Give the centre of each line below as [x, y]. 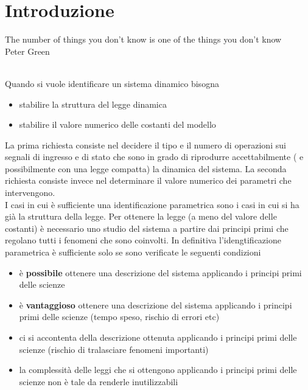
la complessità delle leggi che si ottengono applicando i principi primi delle [158, 370]
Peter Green [27, 51]
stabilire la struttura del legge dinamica [93, 104]
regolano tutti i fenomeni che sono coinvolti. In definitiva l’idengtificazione [143, 240]
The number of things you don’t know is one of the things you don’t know [143, 39]
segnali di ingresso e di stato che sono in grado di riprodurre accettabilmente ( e [154, 157]
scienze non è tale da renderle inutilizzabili [99, 381]
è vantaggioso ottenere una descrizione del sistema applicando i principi [156, 305]
